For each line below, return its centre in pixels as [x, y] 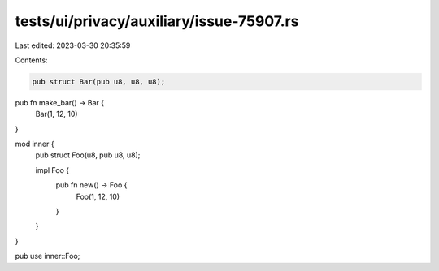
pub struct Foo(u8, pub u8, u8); [88, 155]
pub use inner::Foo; [48, 256]
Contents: [31, 60]
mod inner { [35, 144]
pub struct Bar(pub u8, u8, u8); [99, 82]
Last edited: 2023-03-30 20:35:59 [73, 45]
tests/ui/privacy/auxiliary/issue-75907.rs [157, 21]
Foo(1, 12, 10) [98, 196]
